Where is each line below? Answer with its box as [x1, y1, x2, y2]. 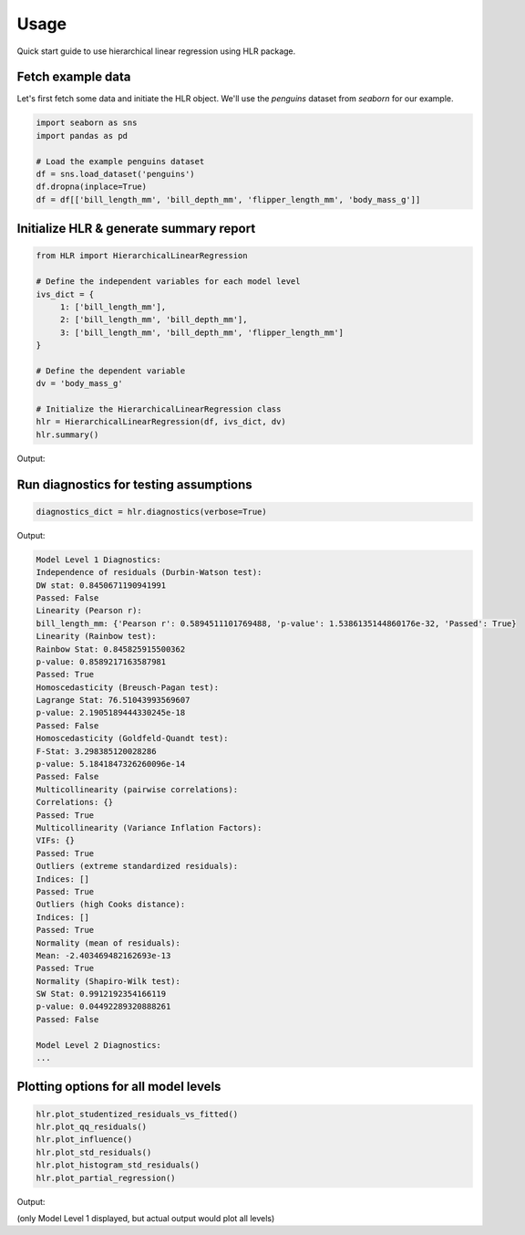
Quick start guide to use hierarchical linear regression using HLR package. [16, 46, 296, 57]
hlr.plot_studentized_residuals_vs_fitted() [36, 1109, 239, 1119]
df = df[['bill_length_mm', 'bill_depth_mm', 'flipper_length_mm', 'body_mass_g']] [36, 194, 421, 204]
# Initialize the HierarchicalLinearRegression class [36, 404, 282, 414]
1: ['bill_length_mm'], [59, 301, 167, 312]
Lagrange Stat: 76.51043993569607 [36, 695, 190, 706]
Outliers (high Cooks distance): [36, 899, 186, 910]
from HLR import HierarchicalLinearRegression [36, 251, 248, 261]
